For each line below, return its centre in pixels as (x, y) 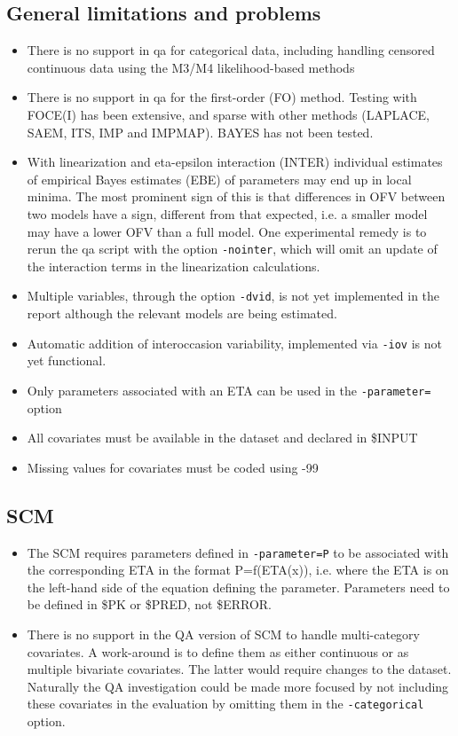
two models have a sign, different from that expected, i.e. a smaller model (227, 213)
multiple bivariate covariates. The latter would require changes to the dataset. (239, 669)
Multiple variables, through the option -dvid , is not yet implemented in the (233, 296)
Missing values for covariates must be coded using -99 (173, 467)
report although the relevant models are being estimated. (182, 313)
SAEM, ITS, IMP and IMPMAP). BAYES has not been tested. (200, 132)
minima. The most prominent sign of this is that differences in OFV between (236, 196)
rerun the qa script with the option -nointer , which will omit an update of (232, 249)
